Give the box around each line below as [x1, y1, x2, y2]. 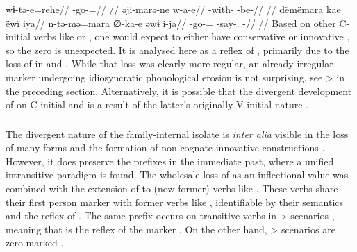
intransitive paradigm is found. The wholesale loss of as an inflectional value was [6, 167, 349, 182]
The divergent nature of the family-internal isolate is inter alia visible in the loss [6, 126, 349, 141]
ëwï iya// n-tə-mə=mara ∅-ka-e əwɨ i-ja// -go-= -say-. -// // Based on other [6, 15, 336, 30]
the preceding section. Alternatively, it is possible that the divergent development [6, 83, 352, 98]
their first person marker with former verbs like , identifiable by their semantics [6, 194, 344, 209]
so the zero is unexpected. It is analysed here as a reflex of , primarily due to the [6, 42, 349, 57]
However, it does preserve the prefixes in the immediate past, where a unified [6, 153, 334, 168]
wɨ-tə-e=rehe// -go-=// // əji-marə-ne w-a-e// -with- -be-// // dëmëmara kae [6, 2, 341, 16]
